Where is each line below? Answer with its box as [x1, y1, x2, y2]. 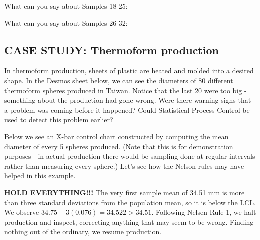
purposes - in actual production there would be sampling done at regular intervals [4, 151, 255, 161]
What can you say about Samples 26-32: [4, 17, 128, 28]
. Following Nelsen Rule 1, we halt [151, 207, 256, 217]
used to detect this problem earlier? [4, 114, 113, 125]
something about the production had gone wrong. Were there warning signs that [4, 95, 251, 105]
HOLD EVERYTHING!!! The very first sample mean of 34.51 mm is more [4, 187, 245, 197]
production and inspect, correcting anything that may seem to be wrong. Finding [4, 216, 254, 227]
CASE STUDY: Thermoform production [4, 42, 219, 57]
